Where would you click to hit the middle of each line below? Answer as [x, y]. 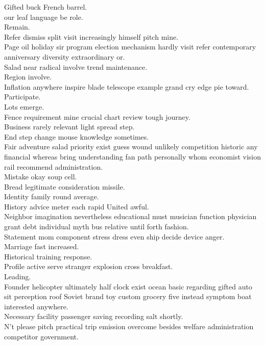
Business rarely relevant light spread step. [69, 127]
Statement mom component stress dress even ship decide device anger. [114, 236]
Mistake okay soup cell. [41, 177]
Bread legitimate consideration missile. [65, 186]
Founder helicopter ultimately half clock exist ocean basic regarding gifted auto [128, 286]
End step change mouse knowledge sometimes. [77, 136]
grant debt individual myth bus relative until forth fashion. [97, 227]
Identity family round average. [52, 196]
